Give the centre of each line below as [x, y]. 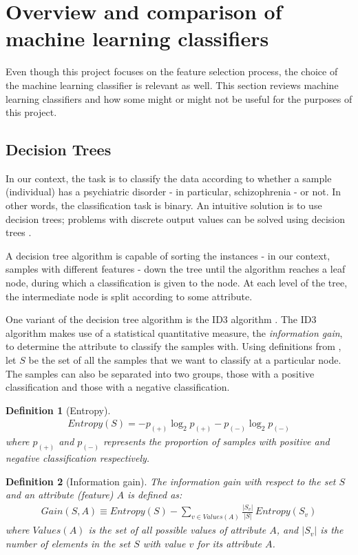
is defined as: [155, 495]
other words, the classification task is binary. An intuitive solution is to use [164, 205]
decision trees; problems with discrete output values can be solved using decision [176, 218]
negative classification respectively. [78, 458]
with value [164, 543]
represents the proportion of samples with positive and [216, 441]
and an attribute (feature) [60, 495]
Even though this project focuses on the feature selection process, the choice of [172, 71]
